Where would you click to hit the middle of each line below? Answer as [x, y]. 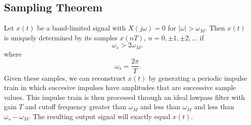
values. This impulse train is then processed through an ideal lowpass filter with [125, 97]
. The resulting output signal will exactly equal [99, 116]
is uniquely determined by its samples [61, 37]
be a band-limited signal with [81, 28]
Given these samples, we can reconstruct [65, 78]
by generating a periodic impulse [198, 78]
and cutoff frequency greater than [76, 107]
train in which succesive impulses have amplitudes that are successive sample [120, 87]
